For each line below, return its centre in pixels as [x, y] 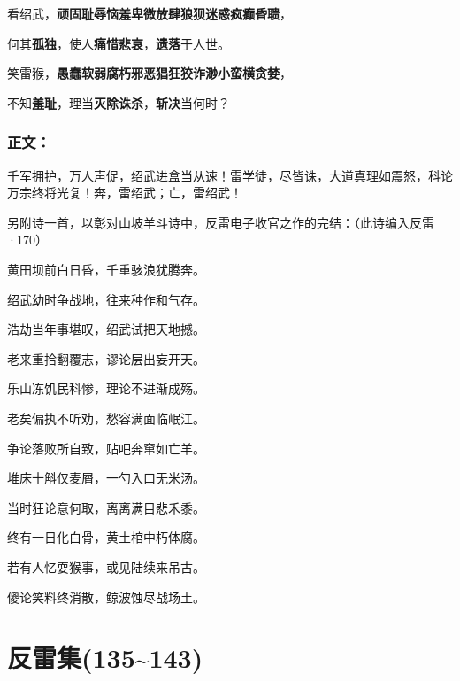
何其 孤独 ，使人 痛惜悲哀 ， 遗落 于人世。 [119, 43]
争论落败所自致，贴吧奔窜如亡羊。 [106, 448]
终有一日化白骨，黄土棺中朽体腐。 [106, 537]
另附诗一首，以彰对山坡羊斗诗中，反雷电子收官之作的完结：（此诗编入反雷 [221, 222]
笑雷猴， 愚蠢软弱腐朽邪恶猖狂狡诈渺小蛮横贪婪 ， [149, 73]
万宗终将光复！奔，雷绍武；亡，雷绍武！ [125, 193]
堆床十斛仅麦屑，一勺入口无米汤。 [106, 478]
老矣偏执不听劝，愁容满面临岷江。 [106, 418]
